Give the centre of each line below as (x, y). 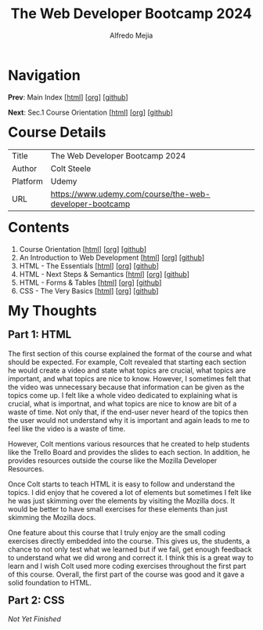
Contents (39, 228)
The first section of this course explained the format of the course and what (130, 353)
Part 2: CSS (36, 600)
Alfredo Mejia (131, 35)
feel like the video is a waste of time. (67, 428)
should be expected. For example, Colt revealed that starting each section (127, 362)
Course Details (57, 132)
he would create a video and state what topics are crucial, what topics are (127, 370)
